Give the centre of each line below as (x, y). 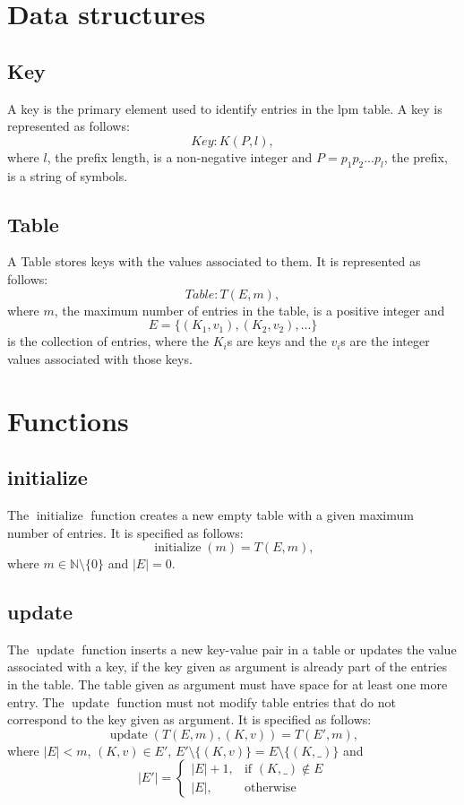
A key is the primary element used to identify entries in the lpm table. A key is (225, 108)
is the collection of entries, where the (108, 341)
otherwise (270, 788)
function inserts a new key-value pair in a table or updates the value (269, 649)
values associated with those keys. (100, 358)
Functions (68, 420)
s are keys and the (277, 341)
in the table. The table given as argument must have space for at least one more (228, 684)
